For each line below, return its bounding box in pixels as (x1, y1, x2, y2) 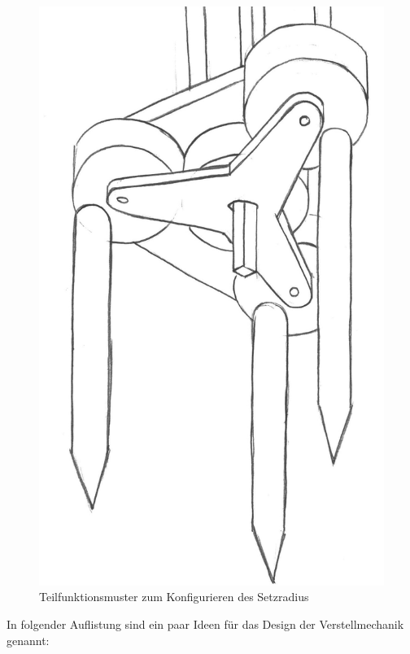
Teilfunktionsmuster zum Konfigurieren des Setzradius (39, 588, 309, 605)
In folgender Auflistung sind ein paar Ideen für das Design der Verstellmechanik (7, 615, 404, 632)
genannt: (7, 631, 50, 648)
